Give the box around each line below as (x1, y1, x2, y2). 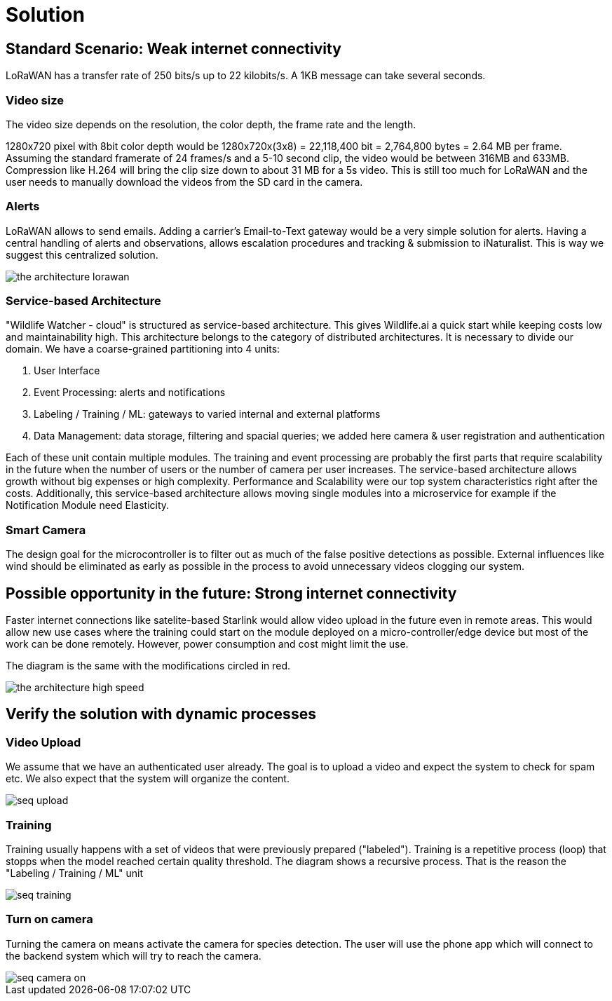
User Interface (34, 365, 100, 377)
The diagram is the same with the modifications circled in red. (6, 660, 291, 672)
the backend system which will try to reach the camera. (6, 949, 261, 962)
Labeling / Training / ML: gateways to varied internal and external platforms (34, 408, 381, 421)
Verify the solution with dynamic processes (6, 705, 316, 723)
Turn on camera (6, 912, 93, 927)
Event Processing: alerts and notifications (34, 386, 226, 399)
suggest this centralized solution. (6, 248, 158, 261)
